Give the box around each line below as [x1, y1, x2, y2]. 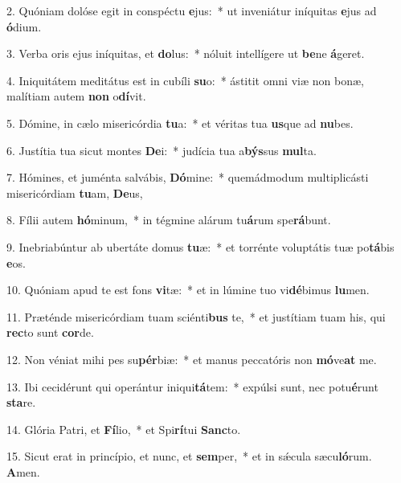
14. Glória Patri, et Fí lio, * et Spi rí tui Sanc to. [6, 420, 241, 437]
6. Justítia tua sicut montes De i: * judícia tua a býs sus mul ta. [6, 141, 317, 158]
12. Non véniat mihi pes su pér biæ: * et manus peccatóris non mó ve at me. [6, 350, 377, 367]
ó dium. [6, 18, 42, 35]
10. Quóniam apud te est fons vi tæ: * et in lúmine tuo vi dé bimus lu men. [6, 281, 370, 298]
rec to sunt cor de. [6, 324, 94, 341]
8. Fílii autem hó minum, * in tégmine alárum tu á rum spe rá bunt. [6, 211, 331, 228]
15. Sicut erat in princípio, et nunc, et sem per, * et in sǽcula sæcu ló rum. [6, 448, 372, 465]
